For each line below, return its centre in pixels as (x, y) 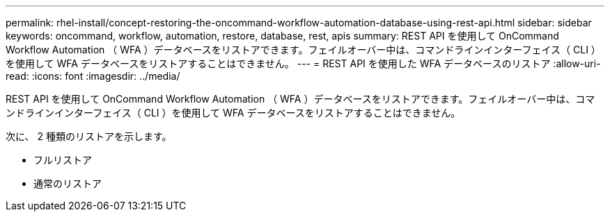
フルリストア (63, 160)
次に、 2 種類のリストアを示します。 (89, 136)
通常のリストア (68, 183)
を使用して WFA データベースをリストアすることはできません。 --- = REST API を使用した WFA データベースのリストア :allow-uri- (303, 63)
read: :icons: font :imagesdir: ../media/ (93, 76)
